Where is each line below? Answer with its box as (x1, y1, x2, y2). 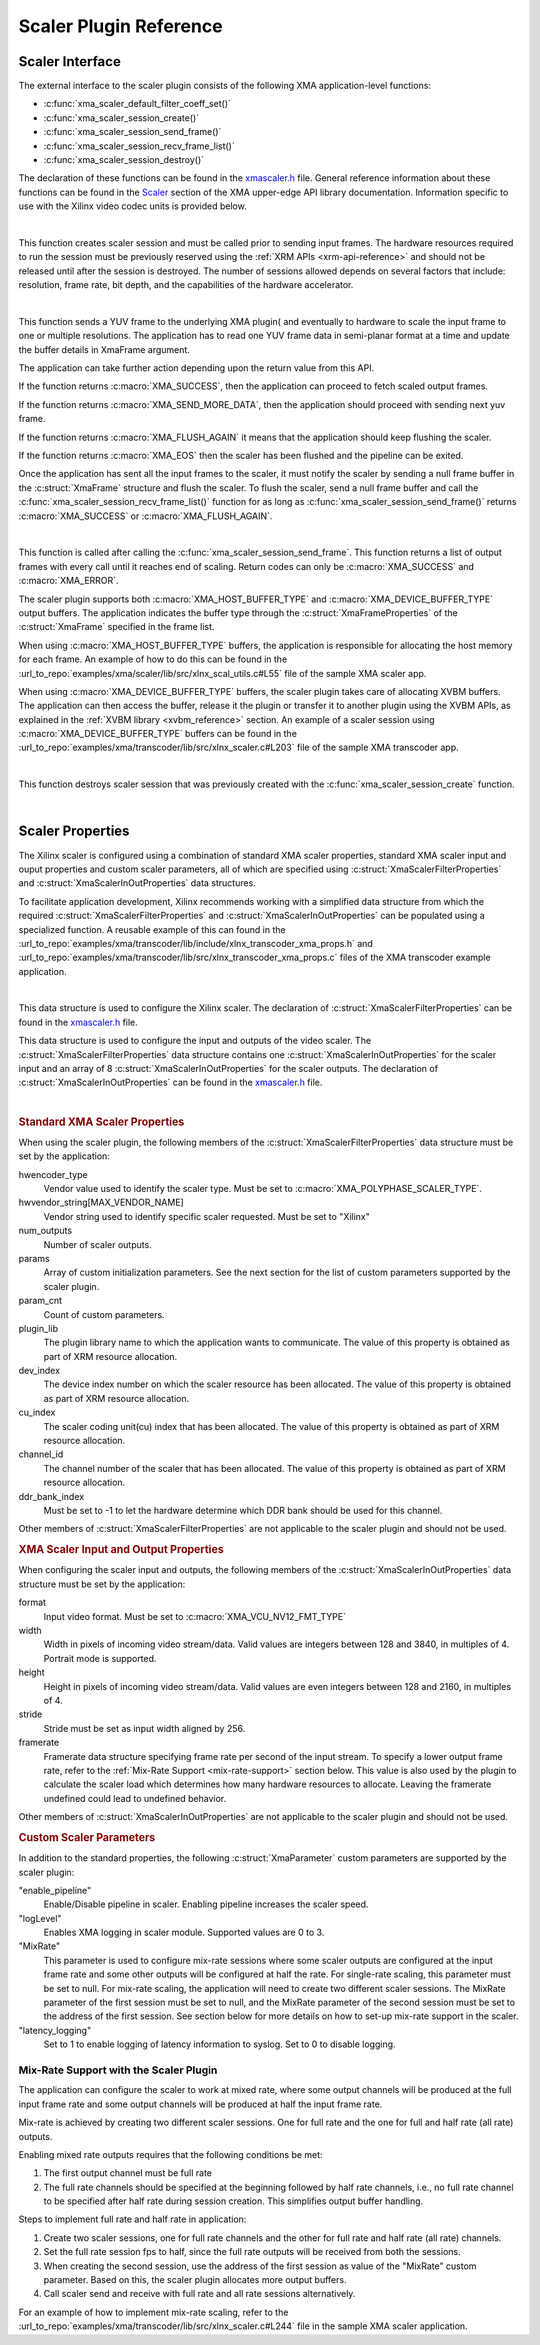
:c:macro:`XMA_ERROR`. (18, 575, 119, 587)
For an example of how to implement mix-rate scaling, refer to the (18, 2306, 289, 2318)
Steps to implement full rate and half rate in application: (18, 2213, 247, 2225)
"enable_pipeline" (18, 1884, 92, 1896)
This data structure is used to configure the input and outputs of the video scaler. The (18, 1035, 372, 1047)
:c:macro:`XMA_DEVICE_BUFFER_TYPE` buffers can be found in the (18, 728, 297, 740)
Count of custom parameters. (43, 1308, 165, 1320)
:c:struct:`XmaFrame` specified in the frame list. (18, 621, 215, 633)
